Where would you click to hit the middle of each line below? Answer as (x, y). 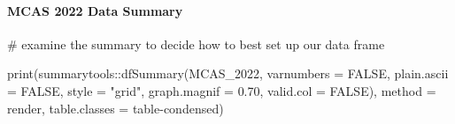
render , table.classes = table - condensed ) (116, 108)
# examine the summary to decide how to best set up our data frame (196, 44)
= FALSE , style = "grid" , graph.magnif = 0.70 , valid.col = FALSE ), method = (222, 90)
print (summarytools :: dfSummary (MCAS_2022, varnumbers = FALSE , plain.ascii (228, 73)
